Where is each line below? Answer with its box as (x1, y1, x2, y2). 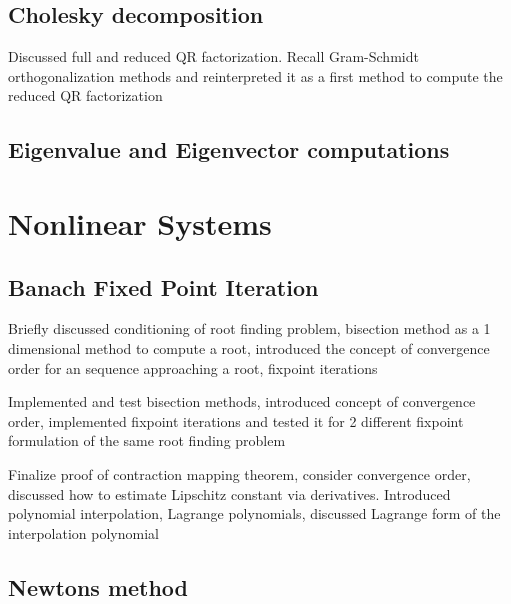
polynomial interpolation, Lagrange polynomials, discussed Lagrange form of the (8, 503, 501, 524)
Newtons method (8, 571, 189, 602)
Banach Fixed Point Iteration (8, 271, 319, 302)
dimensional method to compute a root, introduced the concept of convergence (8, 337, 490, 358)
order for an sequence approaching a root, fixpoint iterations (8, 357, 378, 378)
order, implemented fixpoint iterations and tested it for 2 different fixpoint (8, 410, 464, 431)
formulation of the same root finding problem (8, 430, 286, 451)
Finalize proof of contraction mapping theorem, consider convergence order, (8, 463, 471, 484)
